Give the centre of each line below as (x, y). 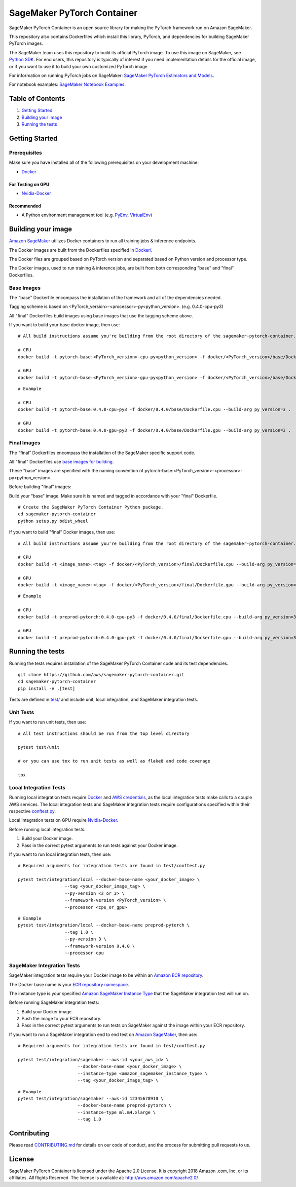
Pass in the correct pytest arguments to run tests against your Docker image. (99, 845)
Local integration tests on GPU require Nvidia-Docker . (64, 820)
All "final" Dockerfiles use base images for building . (61, 462)
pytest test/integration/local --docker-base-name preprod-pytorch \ (104, 925)
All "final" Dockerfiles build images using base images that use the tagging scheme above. (101, 315)
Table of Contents (37, 99)
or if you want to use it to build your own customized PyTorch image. (79, 66)
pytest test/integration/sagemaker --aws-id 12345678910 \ (91, 1098)
